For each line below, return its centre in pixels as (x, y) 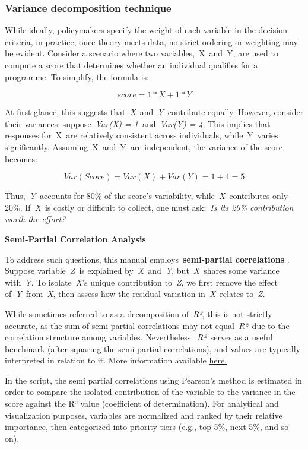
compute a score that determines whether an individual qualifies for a (131, 65)
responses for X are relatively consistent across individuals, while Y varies (142, 135)
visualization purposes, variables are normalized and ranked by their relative (144, 415)
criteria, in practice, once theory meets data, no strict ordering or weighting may (151, 41)
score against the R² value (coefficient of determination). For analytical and (142, 404)
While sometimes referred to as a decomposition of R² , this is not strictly (139, 313)
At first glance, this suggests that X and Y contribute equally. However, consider (154, 112)
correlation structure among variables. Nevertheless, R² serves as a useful (139, 337)
